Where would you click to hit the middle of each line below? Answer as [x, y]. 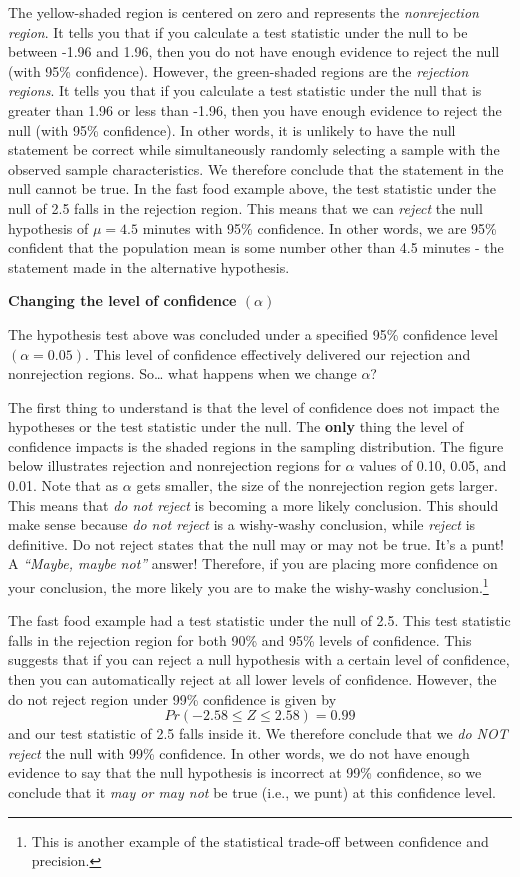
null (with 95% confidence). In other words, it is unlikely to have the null [232, 129]
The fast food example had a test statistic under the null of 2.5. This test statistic [259, 620]
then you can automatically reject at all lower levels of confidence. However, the [252, 679]
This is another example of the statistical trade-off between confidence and [260, 840]
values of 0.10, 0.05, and [433, 465]
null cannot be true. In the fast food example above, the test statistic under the [252, 188]
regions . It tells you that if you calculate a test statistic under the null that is [245, 90]
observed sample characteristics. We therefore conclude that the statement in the [256, 168]
